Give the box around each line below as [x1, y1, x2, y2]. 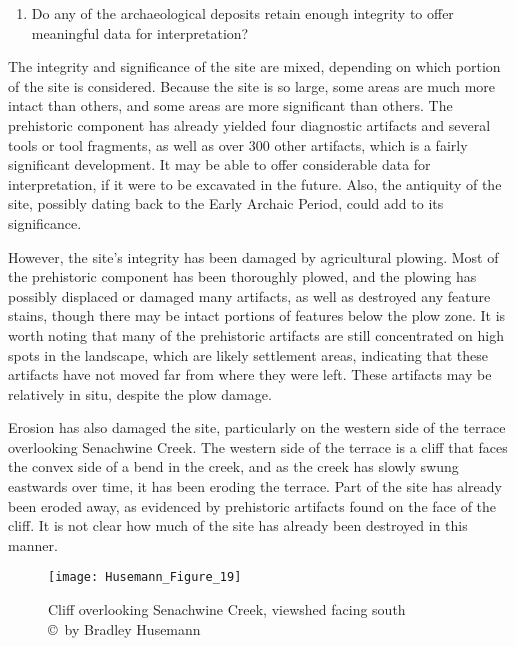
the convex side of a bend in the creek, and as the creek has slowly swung [8, 456, 459, 477]
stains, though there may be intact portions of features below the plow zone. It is [8, 305, 506, 326]
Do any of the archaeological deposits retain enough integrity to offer [31, 3, 454, 23]
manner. [8, 534, 58, 555]
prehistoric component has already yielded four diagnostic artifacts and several [8, 114, 491, 135]
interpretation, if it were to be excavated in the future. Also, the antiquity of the [8, 173, 502, 194]
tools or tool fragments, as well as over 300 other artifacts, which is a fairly [8, 134, 468, 155]
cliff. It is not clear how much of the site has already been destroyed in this [8, 515, 468, 536]
